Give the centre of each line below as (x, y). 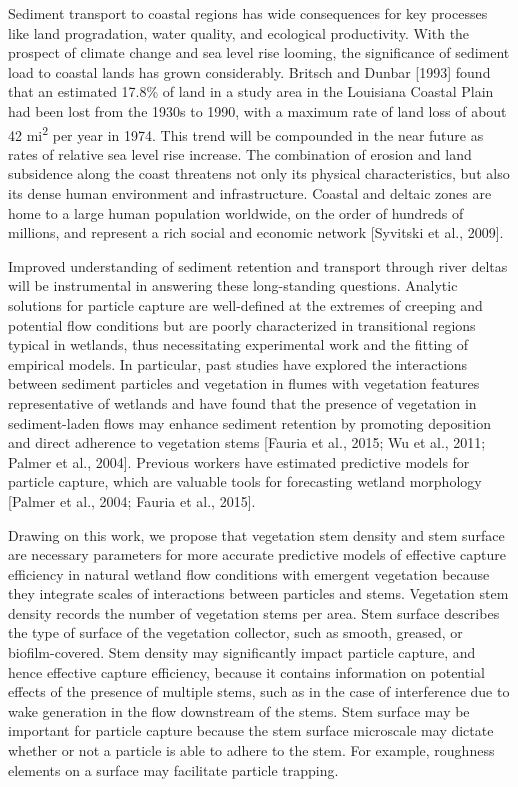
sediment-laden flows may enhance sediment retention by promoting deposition (249, 422)
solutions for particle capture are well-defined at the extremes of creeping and (245, 304)
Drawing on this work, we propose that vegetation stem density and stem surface (256, 534)
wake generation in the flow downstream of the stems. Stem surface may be (239, 710)
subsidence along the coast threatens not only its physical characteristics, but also (259, 173)
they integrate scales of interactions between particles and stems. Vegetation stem (258, 593)
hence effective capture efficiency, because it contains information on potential (246, 671)
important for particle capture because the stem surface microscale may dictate (251, 730)
